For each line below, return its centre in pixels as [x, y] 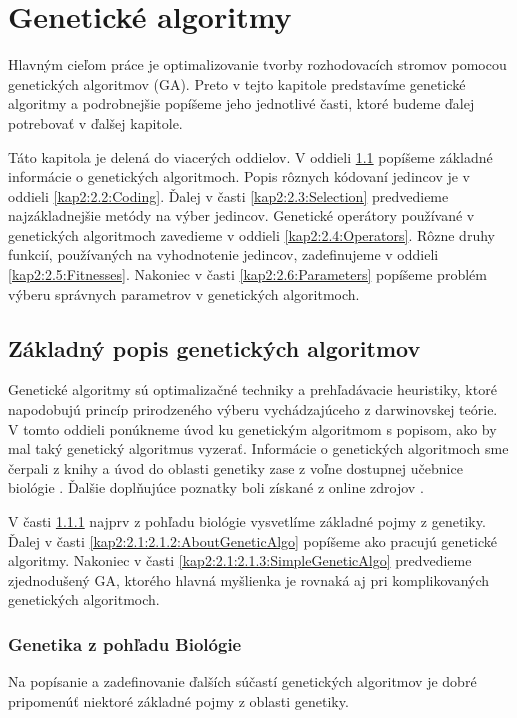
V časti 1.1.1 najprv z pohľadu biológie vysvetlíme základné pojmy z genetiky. [247, 521]
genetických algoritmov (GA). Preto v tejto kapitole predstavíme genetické [237, 83]
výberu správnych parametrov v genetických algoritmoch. [184, 293]
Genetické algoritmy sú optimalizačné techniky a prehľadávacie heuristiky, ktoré [252, 389]
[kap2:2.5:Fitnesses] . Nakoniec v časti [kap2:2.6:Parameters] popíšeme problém [247, 274]
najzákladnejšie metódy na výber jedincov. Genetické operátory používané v [241, 215]
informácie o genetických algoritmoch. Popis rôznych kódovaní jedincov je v [239, 176]
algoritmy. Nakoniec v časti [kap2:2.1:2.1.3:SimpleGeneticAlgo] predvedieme [240, 560]
